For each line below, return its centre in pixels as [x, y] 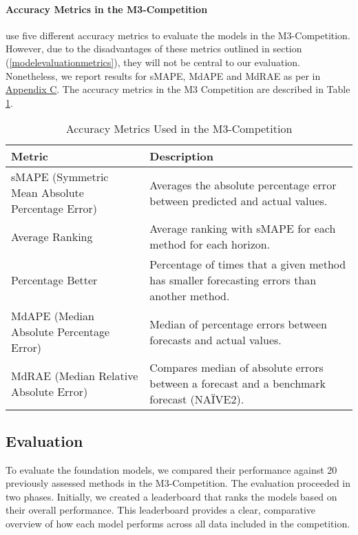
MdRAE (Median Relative [75, 375]
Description [181, 156]
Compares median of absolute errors [236, 368]
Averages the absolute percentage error [243, 185]
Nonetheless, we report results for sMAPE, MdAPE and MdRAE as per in [163, 75]
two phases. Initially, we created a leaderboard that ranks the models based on [171, 496]
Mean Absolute [48, 193]
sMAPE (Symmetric [60, 177]
